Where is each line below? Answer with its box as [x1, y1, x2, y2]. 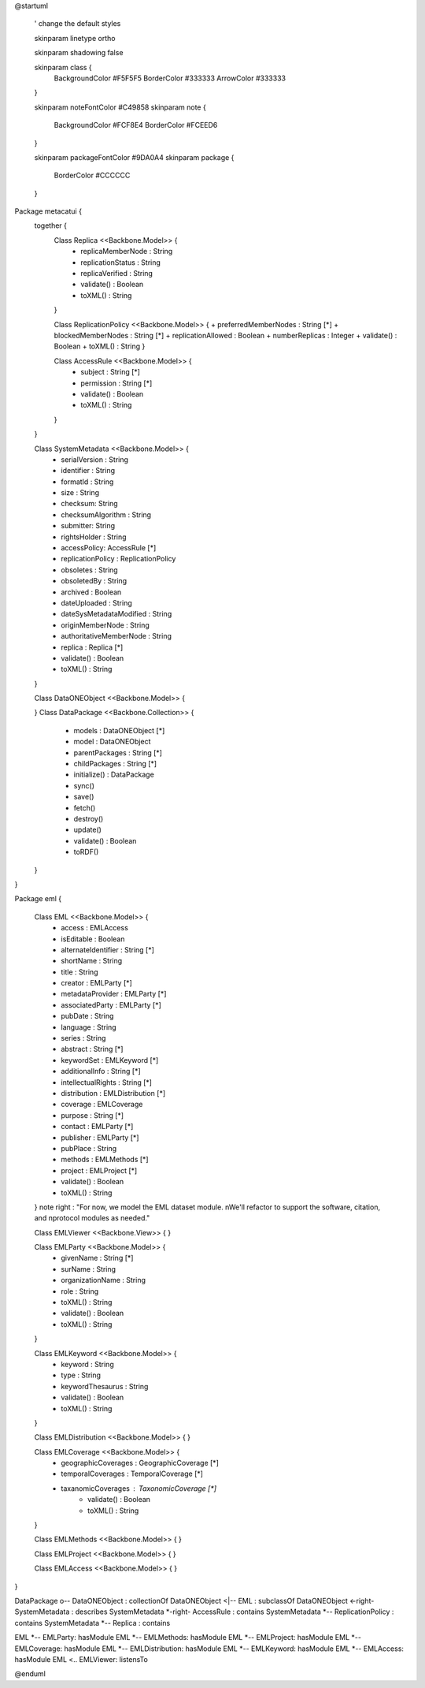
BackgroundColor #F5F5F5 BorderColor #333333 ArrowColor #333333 [54, 73, 286, 83]
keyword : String [61, 1359, 114, 1369]
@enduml [14, 1669, 46, 1679]
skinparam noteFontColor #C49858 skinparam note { [34, 102, 206, 112]
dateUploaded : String [61, 598, 133, 607]
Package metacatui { [14, 207, 83, 216]
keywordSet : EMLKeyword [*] [61, 1055, 159, 1064]
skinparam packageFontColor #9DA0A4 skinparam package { [34, 152, 235, 162]
